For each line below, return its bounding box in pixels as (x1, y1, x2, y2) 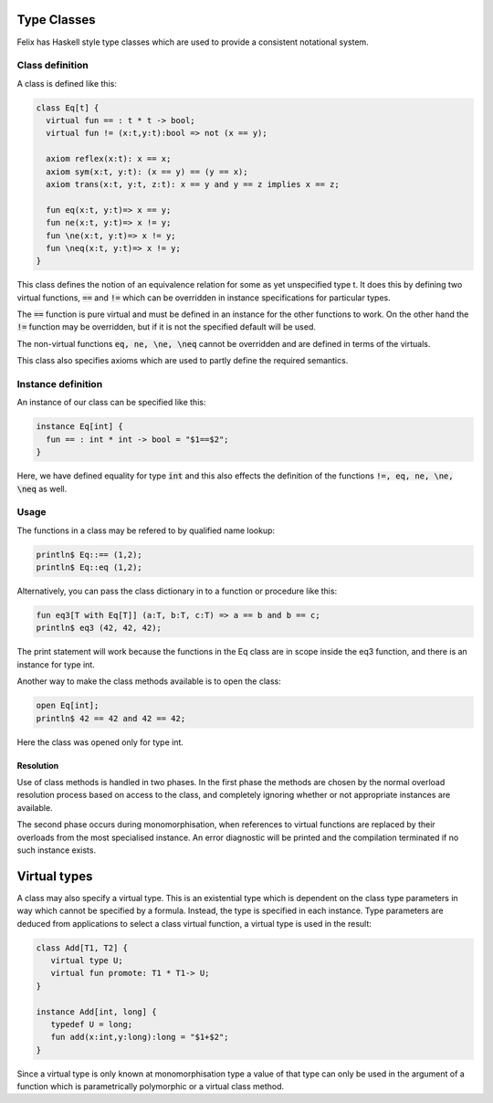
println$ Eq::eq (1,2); (36, 562, 143, 573)
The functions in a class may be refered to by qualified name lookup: (16, 525, 276, 536)
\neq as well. (16, 483, 68, 494)
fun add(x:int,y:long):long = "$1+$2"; (50, 1032, 229, 1043)
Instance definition (16, 378, 103, 391)
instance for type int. (16, 658, 95, 670)
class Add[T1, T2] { (36, 942, 128, 953)
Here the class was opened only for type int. (16, 736, 184, 748)
